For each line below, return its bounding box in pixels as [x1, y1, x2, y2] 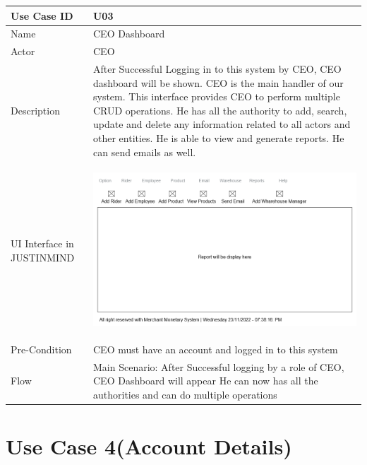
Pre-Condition [11, 341, 72, 356]
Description [11, 102, 60, 117]
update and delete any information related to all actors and [92, 117, 351, 131]
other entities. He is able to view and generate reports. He [92, 131, 344, 145]
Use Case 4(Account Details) [6, 432, 292, 461]
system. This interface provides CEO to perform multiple [92, 89, 340, 104]
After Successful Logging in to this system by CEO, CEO [92, 61, 342, 76]
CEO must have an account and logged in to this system [92, 341, 338, 356]
